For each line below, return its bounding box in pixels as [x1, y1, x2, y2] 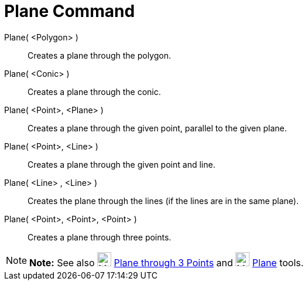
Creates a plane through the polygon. [28, 50, 171, 60]
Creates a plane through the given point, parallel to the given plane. [28, 123, 287, 133]
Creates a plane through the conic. [28, 86, 161, 97]
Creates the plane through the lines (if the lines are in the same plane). [28, 195, 299, 206]
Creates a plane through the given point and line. [28, 159, 215, 169]
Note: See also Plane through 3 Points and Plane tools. [29, 256, 304, 269]
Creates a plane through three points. [28, 232, 172, 242]
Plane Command [4, 1, 135, 21]
